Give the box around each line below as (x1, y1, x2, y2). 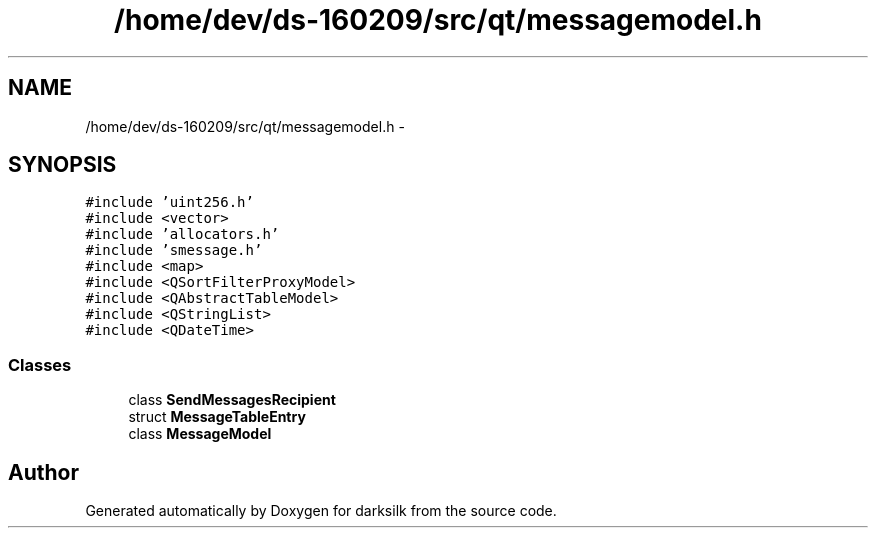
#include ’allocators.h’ (85, 226, 280, 243)
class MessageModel (128, 425, 272, 443)
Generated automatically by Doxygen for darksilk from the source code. (85, 502, 557, 520)
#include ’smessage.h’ (85, 242, 263, 259)
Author (8, 459, 79, 485)
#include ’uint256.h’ (85, 194, 254, 211)
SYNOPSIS (8, 152, 117, 178)
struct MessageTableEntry (128, 408, 306, 426)
